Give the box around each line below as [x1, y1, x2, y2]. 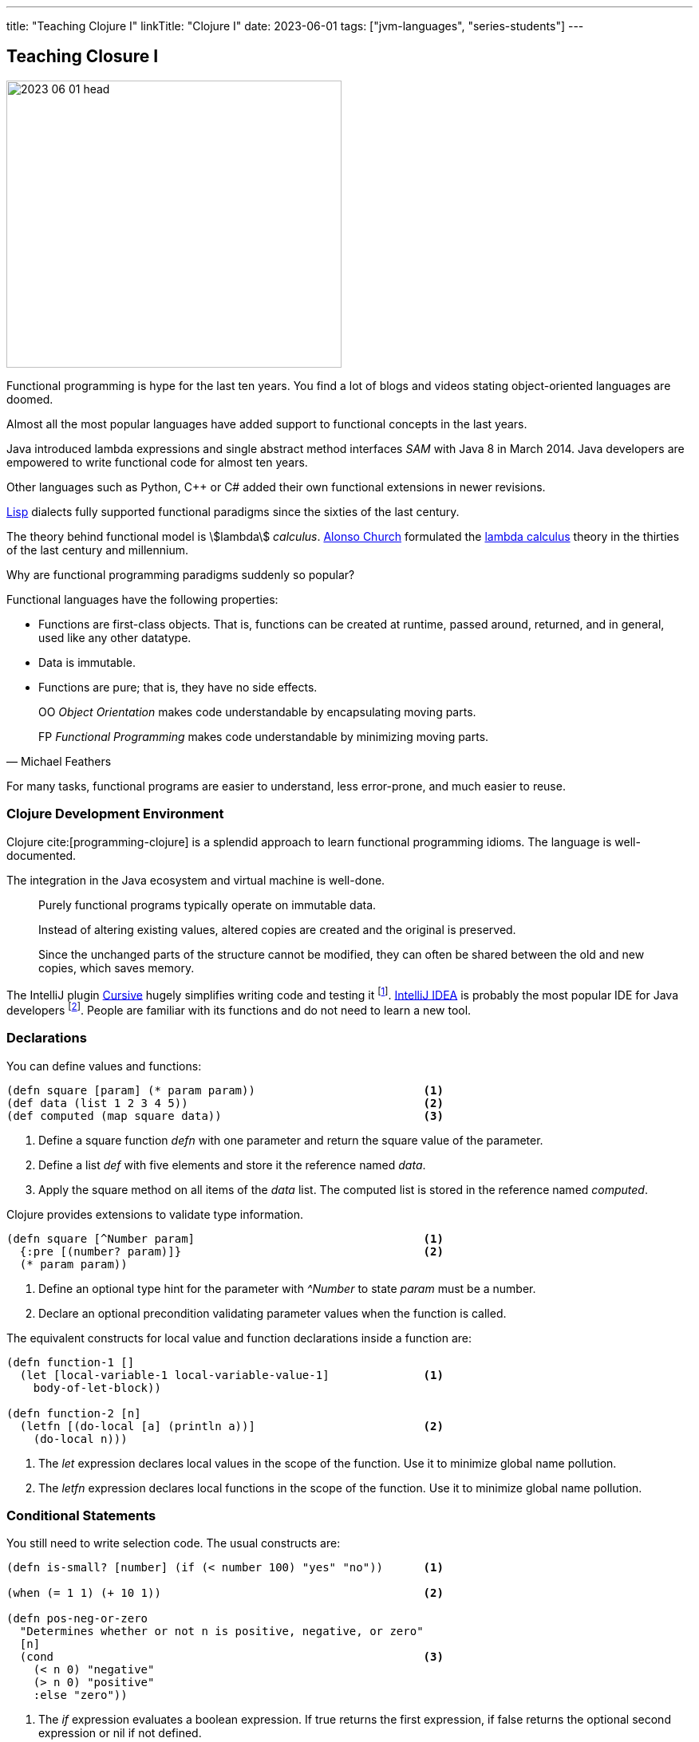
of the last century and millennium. [6, 542, 188, 557]
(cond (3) [19, 1650, 444, 1664]
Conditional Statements [6, 1507, 156, 1524]
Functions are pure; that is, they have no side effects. [38, 680, 318, 694]
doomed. [6, 392, 53, 406]
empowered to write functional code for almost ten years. [6, 455, 308, 469]
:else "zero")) [33, 1689, 128, 1702]
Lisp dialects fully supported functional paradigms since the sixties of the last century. [6, 504, 460, 518]
